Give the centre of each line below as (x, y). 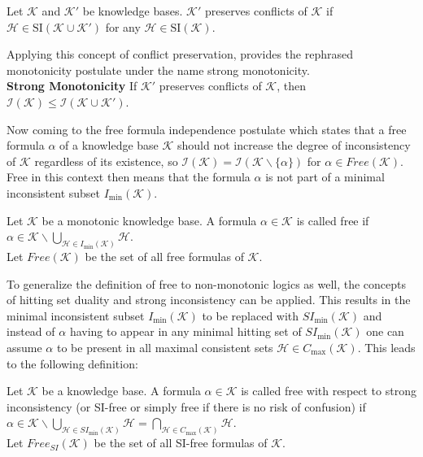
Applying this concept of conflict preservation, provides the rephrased (180, 54)
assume (24, 347)
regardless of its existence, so (106, 161)
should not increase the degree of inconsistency (294, 145)
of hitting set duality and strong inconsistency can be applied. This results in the (209, 300)
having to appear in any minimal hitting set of (185, 331)
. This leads (386, 347)
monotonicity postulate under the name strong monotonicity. (158, 70)
